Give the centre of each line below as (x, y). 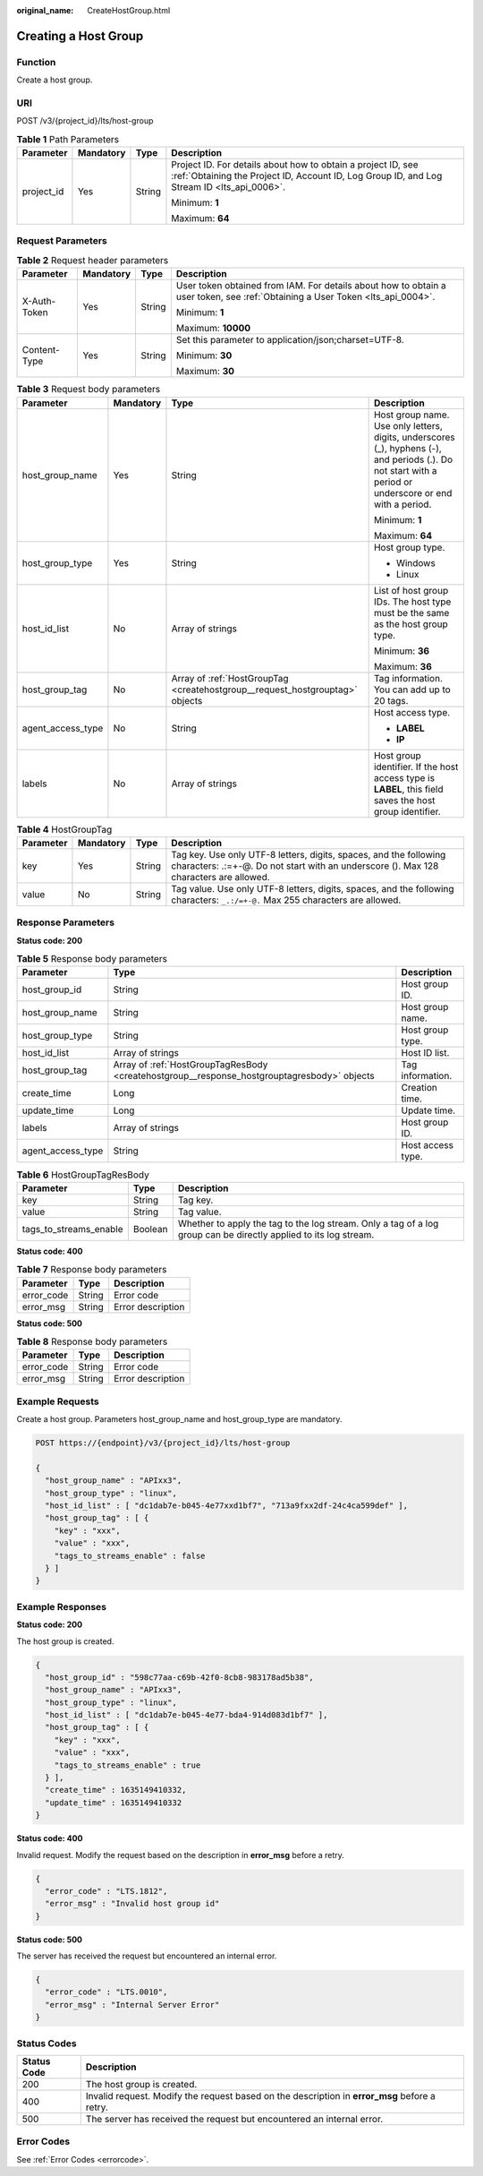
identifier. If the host (416, 767)
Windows (415, 562)
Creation (419, 1088)
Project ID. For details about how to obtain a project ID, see (295, 165)
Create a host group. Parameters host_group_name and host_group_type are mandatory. (179, 1419)
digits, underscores (414, 437)
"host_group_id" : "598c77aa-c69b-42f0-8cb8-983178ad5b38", (179, 1677)
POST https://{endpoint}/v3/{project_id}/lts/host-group (163, 1443)
